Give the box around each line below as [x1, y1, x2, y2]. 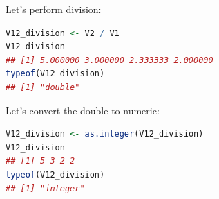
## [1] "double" [6, 82, 80, 92]
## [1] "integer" [6, 183, 85, 193]
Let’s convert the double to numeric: [6, 103, 160, 117]
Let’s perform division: [6, 2, 102, 16]
